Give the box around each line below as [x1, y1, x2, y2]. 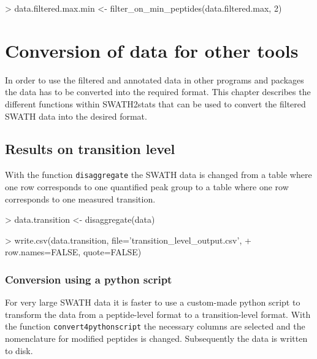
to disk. [5, 344, 33, 357]
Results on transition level [5, 139, 175, 158]
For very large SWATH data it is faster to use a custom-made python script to [5, 296, 300, 309]
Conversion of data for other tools [5, 37, 299, 63]
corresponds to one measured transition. [5, 192, 156, 205]
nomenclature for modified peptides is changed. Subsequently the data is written [5, 331, 308, 344]
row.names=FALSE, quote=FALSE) [5, 245, 142, 258]
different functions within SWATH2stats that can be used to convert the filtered [5, 97, 306, 110]
